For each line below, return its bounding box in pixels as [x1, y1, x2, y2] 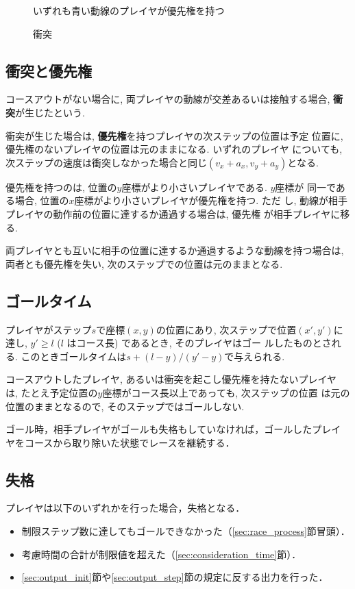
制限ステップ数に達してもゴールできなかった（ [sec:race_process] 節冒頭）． [21, 524, 350, 538]
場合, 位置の [14, 193, 69, 208]
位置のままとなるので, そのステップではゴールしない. [5, 399, 245, 413]
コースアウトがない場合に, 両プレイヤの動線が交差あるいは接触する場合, [5, 92, 330, 106]
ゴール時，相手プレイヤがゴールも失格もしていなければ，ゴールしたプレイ [5, 422, 341, 436]
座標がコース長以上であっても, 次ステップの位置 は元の [102, 385, 350, 399]
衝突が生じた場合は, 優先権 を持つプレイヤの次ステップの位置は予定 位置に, [5, 128, 343, 142]
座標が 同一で [275, 179, 336, 194]
